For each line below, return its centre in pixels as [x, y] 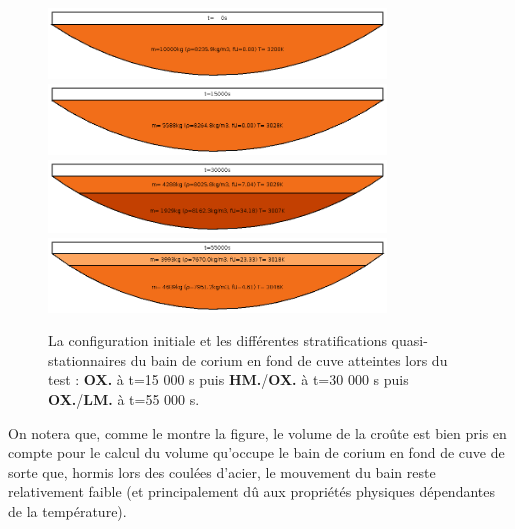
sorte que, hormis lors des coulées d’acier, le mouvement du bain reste [222, 471]
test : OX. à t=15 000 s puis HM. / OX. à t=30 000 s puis [228, 379]
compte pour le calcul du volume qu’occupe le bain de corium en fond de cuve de [256, 452]
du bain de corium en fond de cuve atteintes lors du [289, 359]
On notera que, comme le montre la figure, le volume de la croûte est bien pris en [257, 432]
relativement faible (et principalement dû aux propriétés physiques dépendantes [251, 491]
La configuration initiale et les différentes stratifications [217, 340]
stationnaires [87, 359]
